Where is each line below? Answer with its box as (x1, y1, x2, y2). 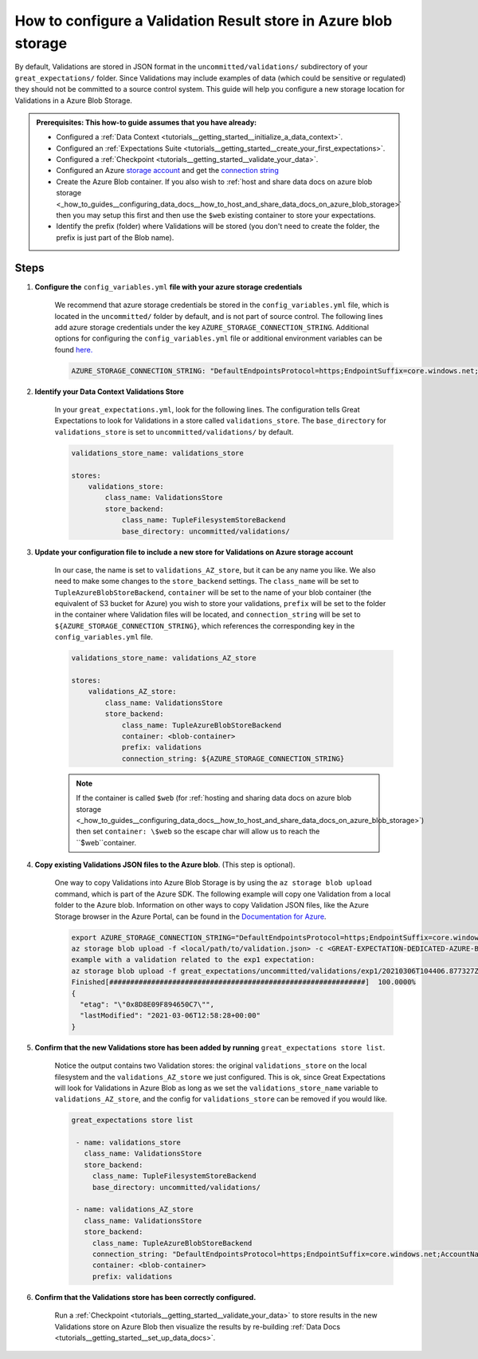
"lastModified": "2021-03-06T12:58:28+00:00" (80, 1011, 261, 1020)
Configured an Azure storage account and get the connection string (56, 166, 279, 175)
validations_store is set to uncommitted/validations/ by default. (54, 427, 294, 436)
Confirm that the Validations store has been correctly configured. (34, 1292, 257, 1302)
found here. (54, 345, 93, 354)
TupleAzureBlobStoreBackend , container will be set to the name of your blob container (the (54, 587, 372, 597)
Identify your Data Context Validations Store (34, 387, 185, 396)
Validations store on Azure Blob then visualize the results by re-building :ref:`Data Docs (54, 1322, 341, 1331)
